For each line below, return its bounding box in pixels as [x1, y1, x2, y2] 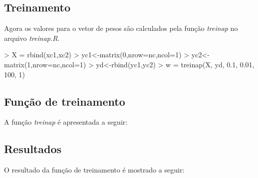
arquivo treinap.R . [4, 32, 60, 43]
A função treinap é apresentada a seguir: [4, 117, 128, 127]
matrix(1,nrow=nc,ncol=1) [4, 59, 86, 69]
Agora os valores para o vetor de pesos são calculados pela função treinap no [4, 23, 238, 33]
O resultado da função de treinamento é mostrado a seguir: [4, 165, 185, 175]
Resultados [4, 141, 61, 157]
